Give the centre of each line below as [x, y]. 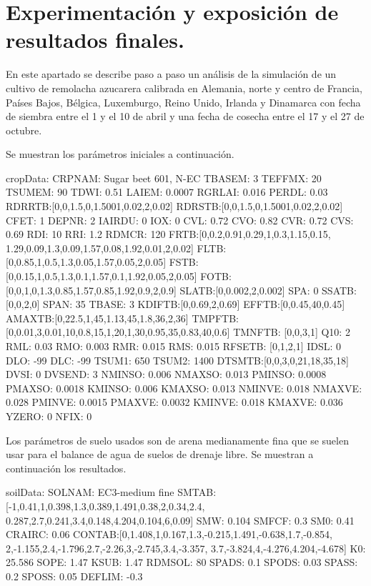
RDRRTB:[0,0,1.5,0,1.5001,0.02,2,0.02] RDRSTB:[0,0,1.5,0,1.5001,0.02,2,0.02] [174, 206]
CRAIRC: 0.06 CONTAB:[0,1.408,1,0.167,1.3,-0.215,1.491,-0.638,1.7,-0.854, [169, 534]
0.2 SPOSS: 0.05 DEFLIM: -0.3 [74, 576]
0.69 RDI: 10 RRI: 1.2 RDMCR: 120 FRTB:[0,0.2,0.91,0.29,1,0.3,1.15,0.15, [168, 234]
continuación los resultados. [66, 468]
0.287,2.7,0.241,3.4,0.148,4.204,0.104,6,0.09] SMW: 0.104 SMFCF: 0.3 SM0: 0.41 [180, 520]
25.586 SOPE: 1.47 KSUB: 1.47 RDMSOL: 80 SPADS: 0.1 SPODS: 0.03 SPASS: [182, 562]
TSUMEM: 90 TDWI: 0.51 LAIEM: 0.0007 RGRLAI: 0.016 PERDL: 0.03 [167, 192]
